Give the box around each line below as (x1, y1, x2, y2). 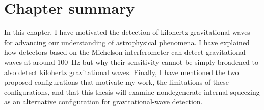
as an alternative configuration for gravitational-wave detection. (4, 96, 203, 107)
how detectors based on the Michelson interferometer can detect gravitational (4, 47, 246, 57)
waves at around (4, 56, 55, 67)
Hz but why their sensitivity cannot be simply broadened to (71, 56, 258, 67)
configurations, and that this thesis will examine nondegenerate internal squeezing (4, 86, 260, 97)
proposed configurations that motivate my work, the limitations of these (4, 77, 229, 87)
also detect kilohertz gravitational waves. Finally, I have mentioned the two (4, 66, 239, 77)
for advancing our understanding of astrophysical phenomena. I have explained (4, 36, 250, 47)
